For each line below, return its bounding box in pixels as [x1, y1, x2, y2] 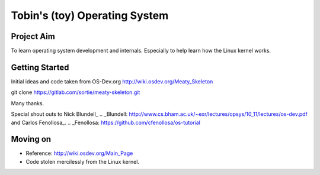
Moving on [11, 134, 52, 144]
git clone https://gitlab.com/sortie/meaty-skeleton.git [11, 89, 140, 96]
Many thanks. [11, 99, 44, 106]
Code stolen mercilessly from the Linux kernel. [25, 158, 139, 165]
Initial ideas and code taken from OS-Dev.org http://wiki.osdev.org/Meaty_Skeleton [11, 77, 213, 85]
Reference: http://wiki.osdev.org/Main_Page [25, 150, 133, 157]
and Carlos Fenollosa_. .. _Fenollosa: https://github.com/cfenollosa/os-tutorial [11, 119, 201, 126]
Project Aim [11, 31, 56, 41]
